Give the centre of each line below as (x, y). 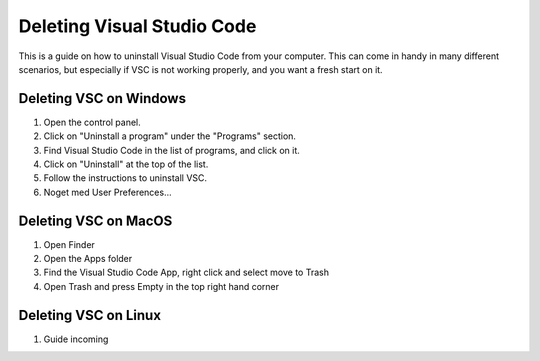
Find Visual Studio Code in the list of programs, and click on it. (171, 150)
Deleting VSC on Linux (90, 315)
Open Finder (69, 244)
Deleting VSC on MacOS (95, 220)
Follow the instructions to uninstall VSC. (125, 178)
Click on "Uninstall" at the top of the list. (126, 164)
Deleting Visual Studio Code (137, 26)
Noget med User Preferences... (107, 192)
